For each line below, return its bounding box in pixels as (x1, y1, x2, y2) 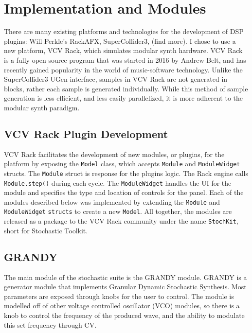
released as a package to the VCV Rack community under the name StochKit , (4, 216, 238, 226)
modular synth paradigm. (4, 102, 80, 112)
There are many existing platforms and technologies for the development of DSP (4, 26, 244, 36)
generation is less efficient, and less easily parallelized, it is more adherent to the (4, 93, 243, 103)
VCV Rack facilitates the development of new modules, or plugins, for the (4, 149, 225, 159)
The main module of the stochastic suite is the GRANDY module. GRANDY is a (4, 272, 247, 282)
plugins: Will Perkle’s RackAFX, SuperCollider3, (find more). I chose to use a (4, 35, 236, 46)
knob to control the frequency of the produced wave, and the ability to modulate (4, 310, 245, 320)
